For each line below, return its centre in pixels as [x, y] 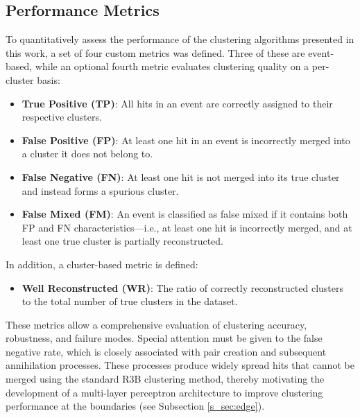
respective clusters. [62, 117]
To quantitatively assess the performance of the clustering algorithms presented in [180, 39]
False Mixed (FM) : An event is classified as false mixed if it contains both [185, 214]
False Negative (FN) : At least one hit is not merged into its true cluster [181, 176]
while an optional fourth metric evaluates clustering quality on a [172, 66]
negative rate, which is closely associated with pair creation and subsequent [166, 351]
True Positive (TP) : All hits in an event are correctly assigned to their [177, 103]
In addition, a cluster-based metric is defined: [102, 264]
